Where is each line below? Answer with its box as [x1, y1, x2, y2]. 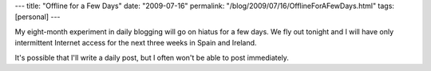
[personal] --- [14, 12, 61, 22]
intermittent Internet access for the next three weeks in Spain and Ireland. [14, 38, 257, 48]
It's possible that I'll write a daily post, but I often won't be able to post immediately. [14, 53, 289, 62]
